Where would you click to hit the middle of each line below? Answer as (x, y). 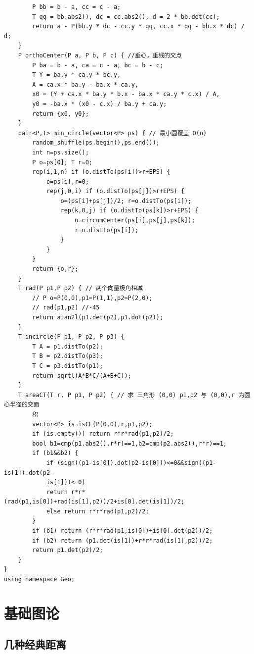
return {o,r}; (55, 269)
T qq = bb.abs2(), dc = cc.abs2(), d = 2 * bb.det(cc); (126, 17)
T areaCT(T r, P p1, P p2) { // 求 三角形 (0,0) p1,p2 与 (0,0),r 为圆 (134, 395)
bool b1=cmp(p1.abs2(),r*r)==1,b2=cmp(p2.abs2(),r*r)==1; (130, 443)
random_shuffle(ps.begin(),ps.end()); (96, 143)
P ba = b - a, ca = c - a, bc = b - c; (98, 65)
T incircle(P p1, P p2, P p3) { (71, 337)
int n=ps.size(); (61, 152)
